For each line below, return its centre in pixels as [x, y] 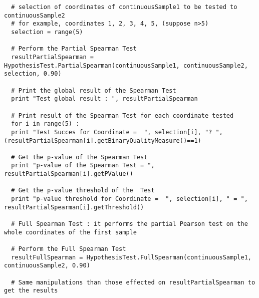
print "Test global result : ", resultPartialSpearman [104, 99]
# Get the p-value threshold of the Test [83, 191]
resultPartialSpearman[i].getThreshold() [74, 207]
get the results [31, 291]
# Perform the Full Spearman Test [69, 249]
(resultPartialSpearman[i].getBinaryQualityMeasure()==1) [103, 140]
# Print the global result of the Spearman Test [94, 90]
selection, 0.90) [33, 74]
